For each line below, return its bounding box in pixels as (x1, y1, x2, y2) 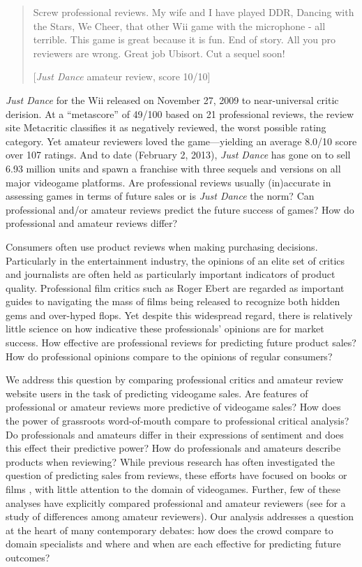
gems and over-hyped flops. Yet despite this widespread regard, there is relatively (6, 307, 353, 322)
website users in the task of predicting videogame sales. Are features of (6, 385, 308, 400)
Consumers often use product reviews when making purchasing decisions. (6, 239, 318, 253)
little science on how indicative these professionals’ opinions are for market (6, 321, 324, 336)
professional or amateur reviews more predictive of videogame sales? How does (6, 399, 341, 414)
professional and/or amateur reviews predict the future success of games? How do (6, 202, 354, 216)
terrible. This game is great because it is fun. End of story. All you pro (33, 32, 336, 47)
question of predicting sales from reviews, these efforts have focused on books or (6, 468, 347, 483)
